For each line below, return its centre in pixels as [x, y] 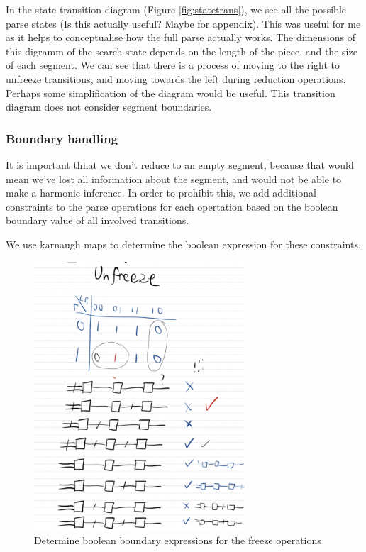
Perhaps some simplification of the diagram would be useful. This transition [171, 93]
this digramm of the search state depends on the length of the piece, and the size [182, 51]
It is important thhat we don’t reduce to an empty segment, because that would [180, 164]
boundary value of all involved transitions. [98, 220]
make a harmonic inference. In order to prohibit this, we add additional [161, 193]
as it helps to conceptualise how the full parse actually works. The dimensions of [181, 37]
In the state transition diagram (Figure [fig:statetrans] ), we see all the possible [176, 9]
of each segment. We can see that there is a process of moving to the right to [173, 65]
